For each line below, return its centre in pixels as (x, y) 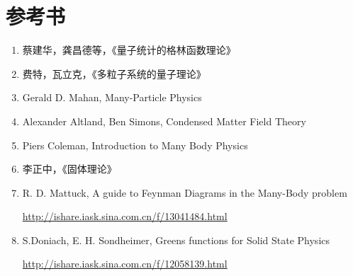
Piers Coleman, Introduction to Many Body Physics (135, 145)
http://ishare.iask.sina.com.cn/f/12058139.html (125, 264)
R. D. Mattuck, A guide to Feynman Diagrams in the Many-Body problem (185, 192)
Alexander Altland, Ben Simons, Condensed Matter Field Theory (164, 121)
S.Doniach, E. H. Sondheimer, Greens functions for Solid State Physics (176, 240)
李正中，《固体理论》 (69, 169)
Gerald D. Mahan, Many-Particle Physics (112, 97)
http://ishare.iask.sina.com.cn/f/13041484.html (125, 216)
